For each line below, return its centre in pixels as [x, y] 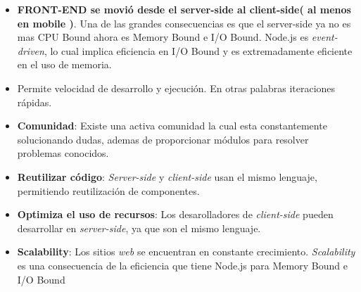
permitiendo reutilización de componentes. [108, 190]
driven [31, 50]
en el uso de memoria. [64, 64]
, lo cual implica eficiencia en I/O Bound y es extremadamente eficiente [198, 50]
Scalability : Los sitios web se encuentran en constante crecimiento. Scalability [186, 252]
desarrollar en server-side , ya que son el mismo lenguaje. [139, 228]
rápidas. [34, 102]
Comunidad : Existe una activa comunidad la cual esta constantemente [172, 126]
